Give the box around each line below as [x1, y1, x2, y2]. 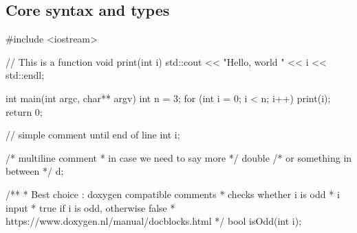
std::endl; [6, 68, 45, 82]
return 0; [6, 104, 43, 119]
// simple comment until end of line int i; [6, 127, 180, 142]
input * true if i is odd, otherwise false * [6, 200, 175, 214]
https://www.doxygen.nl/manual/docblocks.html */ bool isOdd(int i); [6, 214, 302, 228]
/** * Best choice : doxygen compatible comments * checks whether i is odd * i [6, 186, 340, 201]
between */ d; [6, 164, 64, 178]
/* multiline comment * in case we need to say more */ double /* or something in [6, 150, 352, 164]
